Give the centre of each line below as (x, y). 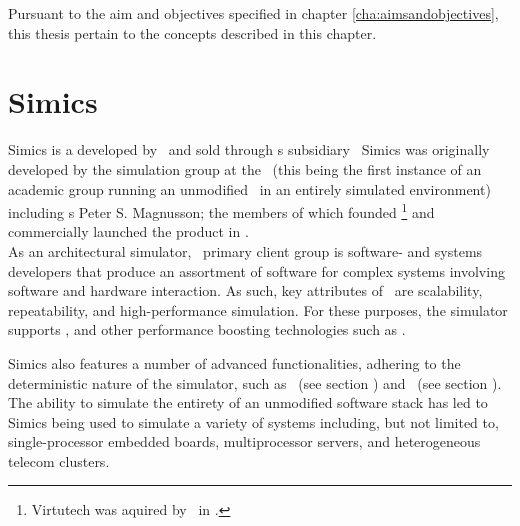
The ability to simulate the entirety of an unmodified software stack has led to (248, 402)
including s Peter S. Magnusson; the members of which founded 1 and (221, 210)
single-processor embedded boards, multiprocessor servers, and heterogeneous (244, 441)
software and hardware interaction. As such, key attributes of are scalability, (245, 290)
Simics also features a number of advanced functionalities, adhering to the (234, 362)
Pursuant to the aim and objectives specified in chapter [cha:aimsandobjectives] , (253, 13)
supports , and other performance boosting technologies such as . (207, 329)
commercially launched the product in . (128, 231)
